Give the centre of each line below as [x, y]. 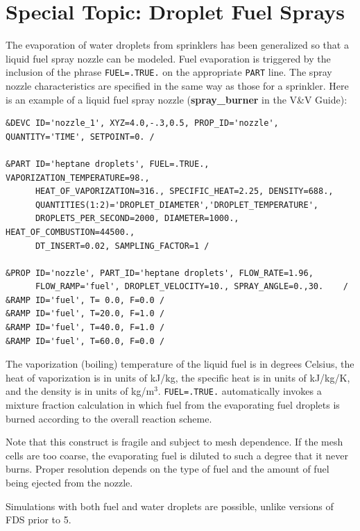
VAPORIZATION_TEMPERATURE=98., [78, 178]
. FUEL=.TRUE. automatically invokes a [240, 391]
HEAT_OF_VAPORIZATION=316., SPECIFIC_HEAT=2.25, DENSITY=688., [184, 191]
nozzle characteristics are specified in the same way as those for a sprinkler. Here [177, 85]
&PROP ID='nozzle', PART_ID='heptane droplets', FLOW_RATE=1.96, [160, 273]
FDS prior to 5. [38, 520]
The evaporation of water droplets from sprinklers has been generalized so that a [177, 45]
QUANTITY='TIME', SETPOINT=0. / [80, 137]
